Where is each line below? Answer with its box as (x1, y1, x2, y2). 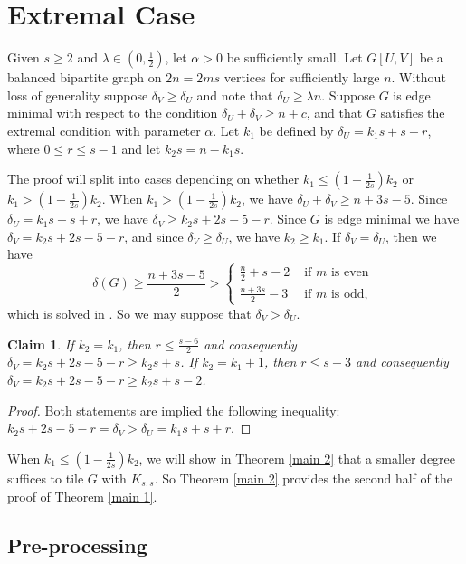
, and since (124, 226, 184, 245)
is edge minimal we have (324, 209, 460, 228)
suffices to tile (7, 468, 84, 487)
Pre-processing (7, 531, 147, 559)
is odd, (330, 287, 368, 301)
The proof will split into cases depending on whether (7, 169, 300, 188)
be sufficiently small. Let (226, 48, 363, 67)
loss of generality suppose (7, 85, 148, 104)
